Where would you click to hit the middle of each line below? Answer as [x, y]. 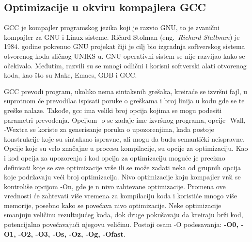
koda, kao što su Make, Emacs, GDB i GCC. [71, 75]
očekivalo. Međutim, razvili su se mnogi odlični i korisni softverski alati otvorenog [125, 65]
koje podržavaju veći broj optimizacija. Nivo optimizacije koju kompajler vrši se [122, 177]
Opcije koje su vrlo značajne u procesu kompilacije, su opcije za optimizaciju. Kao [126, 148]
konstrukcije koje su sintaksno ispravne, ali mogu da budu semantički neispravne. [124, 138]
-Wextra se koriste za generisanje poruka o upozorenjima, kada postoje [109, 129]
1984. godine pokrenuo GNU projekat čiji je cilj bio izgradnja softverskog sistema [125, 46]
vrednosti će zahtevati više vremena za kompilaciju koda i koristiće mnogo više [121, 196]
